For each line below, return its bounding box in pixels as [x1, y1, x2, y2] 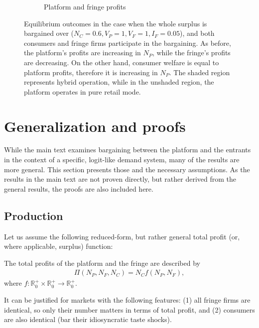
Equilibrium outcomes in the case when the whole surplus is [24, 18, 207, 28]
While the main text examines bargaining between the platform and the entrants [4, 144, 251, 155]
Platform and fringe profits [44, 1, 126, 11]
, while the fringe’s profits [152, 47, 231, 58]
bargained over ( [24, 28, 74, 38]
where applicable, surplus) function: [4, 241, 113, 251]
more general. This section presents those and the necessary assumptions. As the [4, 164, 250, 174]
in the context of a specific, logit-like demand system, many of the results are [4, 154, 240, 165]
